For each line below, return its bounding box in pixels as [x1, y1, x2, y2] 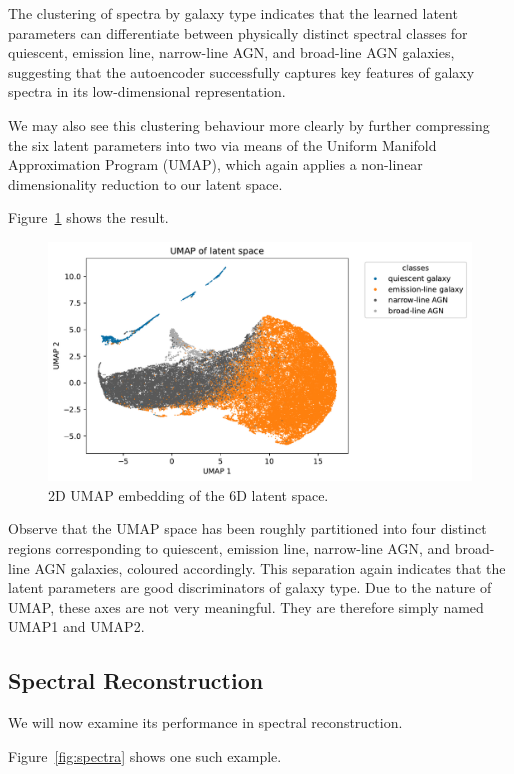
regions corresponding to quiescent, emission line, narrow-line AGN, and [8, 538, 451, 559]
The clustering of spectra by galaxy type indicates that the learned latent [8, 3, 458, 23]
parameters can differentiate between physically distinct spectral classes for [8, 22, 468, 43]
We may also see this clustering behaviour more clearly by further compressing [8, 114, 490, 135]
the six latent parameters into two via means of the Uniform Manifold [8, 134, 437, 155]
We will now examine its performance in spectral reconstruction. [8, 712, 403, 733]
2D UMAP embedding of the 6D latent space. [48, 484, 329, 505]
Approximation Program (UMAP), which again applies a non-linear [8, 154, 423, 175]
